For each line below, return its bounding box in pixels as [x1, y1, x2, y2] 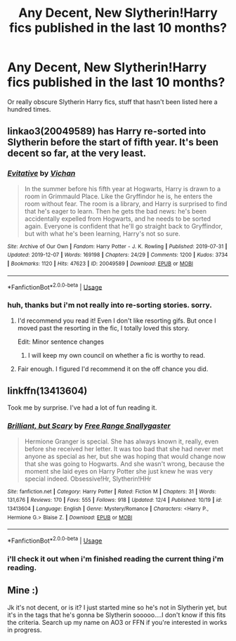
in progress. [7, 626, 42, 634]
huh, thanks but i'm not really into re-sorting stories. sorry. [7, 300, 212, 310]
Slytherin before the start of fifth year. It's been [7, 136, 219, 148]
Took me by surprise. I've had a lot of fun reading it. [7, 403, 157, 412]
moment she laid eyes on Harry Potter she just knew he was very [24, 467, 213, 475]
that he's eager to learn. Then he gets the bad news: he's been [24, 207, 207, 215]
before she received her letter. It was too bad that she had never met [24, 444, 223, 453]
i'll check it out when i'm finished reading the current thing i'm [7, 554, 224, 564]
